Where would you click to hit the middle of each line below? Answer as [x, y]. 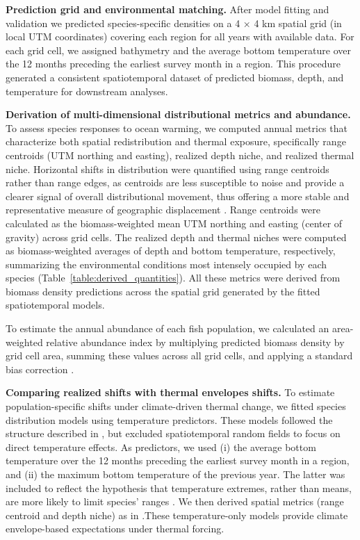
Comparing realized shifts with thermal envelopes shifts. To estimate [170, 392]
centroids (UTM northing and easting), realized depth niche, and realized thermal [180, 155]
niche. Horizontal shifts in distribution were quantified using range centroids [167, 169]
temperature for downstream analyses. [87, 91]
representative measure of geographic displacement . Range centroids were [163, 210]
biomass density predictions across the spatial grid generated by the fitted [163, 291]
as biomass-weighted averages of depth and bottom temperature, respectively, [171, 251]
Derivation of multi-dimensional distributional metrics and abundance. [178, 114]
